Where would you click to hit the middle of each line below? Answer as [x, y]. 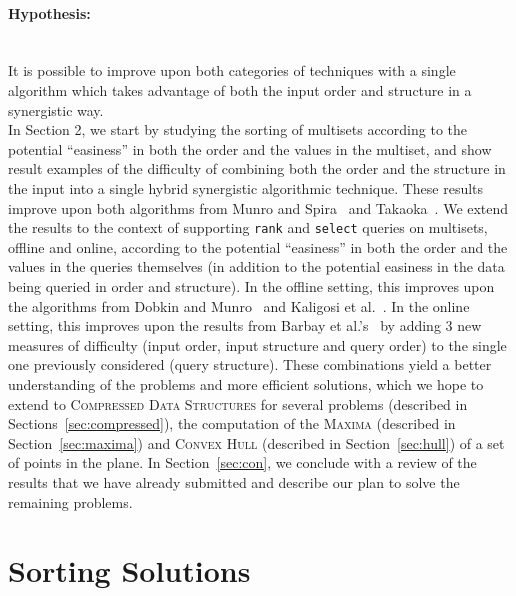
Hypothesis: [49, 12]
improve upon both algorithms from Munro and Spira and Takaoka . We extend [258, 207]
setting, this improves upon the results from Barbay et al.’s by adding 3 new [245, 325]
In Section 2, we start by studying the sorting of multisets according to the [237, 129]
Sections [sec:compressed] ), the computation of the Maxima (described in [232, 423]
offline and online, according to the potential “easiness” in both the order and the [258, 246]
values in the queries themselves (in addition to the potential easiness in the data [256, 266]
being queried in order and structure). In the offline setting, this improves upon [251, 285]
